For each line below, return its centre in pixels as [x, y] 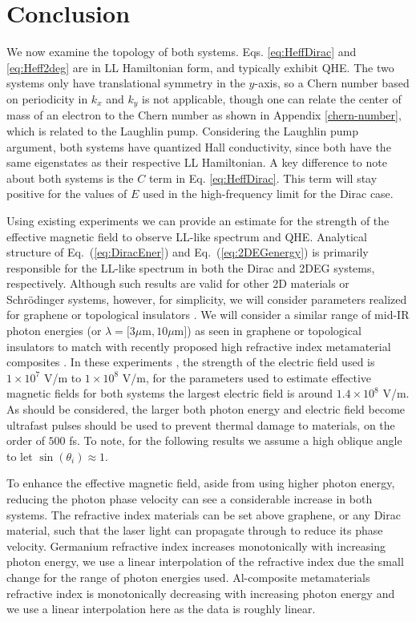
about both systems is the [70, 178]
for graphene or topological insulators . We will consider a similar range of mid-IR [208, 315]
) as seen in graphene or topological [274, 331]
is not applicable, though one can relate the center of [271, 98]
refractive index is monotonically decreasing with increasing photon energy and [201, 593]
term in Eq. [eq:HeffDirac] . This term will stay [263, 178]
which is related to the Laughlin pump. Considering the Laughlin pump [182, 130]
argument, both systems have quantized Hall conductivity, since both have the [199, 146]
